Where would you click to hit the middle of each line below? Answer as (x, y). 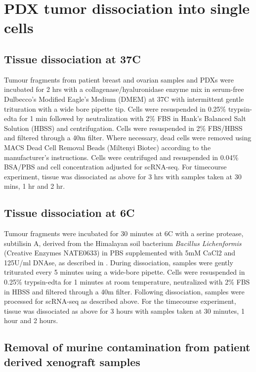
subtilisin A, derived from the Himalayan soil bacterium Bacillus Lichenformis (123, 243)
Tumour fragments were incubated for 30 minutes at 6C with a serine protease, (124, 233)
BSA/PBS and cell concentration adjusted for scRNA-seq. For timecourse (115, 167)
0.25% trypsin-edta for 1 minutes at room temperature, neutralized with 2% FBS (127, 282)
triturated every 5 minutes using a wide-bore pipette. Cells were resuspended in (125, 272)
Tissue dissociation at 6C (69, 213)
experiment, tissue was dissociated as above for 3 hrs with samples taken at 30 (123, 176)
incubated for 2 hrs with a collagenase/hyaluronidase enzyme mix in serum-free (124, 89)
